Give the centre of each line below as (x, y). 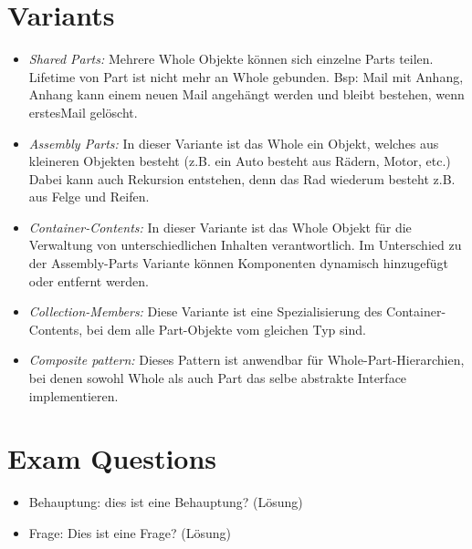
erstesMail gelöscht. (83, 112)
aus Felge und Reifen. (89, 197)
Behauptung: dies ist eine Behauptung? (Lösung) (166, 502)
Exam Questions (112, 458)
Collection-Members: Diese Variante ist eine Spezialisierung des (205, 311)
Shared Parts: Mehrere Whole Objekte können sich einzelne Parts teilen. (231, 59)
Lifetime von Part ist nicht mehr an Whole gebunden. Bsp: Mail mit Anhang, (246, 76)
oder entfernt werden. (89, 280)
